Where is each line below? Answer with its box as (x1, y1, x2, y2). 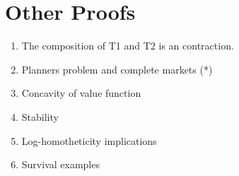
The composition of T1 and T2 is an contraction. (21, 38, 234, 53)
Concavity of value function (21, 86, 141, 100)
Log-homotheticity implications (21, 133, 157, 148)
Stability (21, 109, 59, 124)
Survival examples (21, 157, 100, 172)
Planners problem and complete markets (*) (21, 61, 213, 76)
